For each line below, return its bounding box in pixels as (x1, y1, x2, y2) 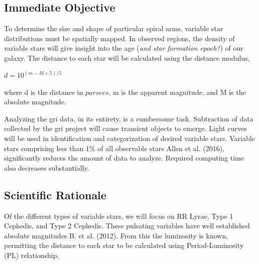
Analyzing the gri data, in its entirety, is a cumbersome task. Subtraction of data (4, 113, 253, 123)
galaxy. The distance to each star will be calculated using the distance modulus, (4, 52, 250, 63)
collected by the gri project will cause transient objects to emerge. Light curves (4, 123, 247, 134)
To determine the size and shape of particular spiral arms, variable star (4, 23, 223, 34)
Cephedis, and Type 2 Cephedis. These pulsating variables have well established (4, 220, 250, 231)
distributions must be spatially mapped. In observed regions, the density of (4, 33, 235, 43)
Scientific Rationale (4, 187, 106, 202)
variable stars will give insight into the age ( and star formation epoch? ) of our (4, 43, 243, 53)
